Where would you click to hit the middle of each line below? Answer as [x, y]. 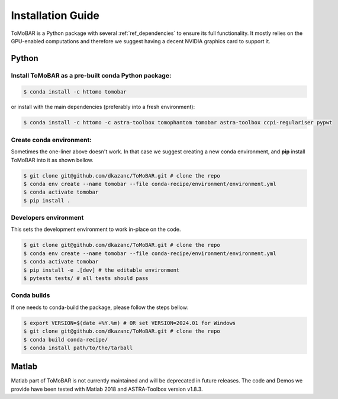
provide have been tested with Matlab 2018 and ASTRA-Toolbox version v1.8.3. [107, 389]
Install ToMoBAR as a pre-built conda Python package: [91, 75]
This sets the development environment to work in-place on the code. [96, 229]
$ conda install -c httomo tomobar [75, 91]
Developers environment [47, 218]
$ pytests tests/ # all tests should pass [86, 279]
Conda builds [30, 295]
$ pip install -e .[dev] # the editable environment [102, 270]
